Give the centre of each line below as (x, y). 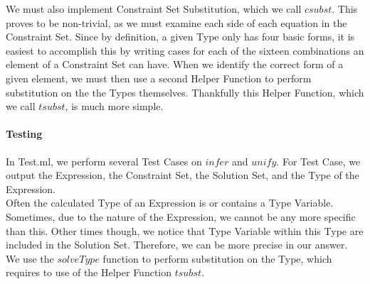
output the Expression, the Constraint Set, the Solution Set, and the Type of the (183, 175)
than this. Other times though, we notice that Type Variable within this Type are (185, 230)
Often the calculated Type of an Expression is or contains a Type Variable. (170, 203)
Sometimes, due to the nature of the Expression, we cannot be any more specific (181, 216)
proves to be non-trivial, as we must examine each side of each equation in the (176, 22)
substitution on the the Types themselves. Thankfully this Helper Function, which (185, 92)
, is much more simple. (114, 106)
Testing (24, 134)
